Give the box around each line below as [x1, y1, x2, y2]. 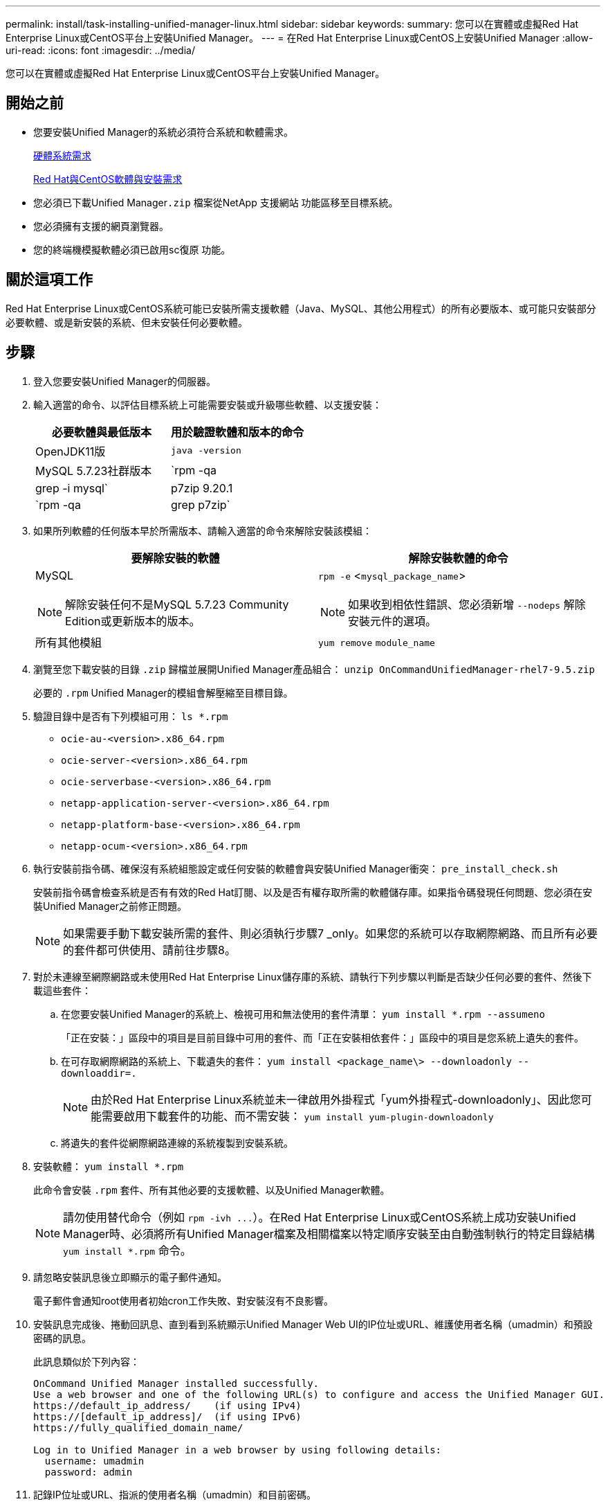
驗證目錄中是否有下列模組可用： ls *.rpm [33, 710, 228, 722]
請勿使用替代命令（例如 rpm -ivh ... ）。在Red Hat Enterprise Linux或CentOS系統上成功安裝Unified [63, 1210, 576, 1224]
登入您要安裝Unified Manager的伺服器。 [33, 375, 216, 387]
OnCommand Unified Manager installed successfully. [33, 1377, 320, 1389]
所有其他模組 [35, 635, 102, 649]
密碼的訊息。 [33, 1332, 91, 1344]
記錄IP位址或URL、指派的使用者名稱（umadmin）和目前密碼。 [33, 1488, 316, 1500]
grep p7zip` [171, 497, 230, 512]
